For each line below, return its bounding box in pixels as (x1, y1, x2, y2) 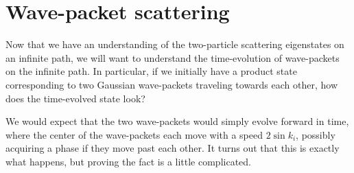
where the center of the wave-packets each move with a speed (5, 127, 263, 141)
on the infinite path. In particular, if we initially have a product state (5, 64, 297, 78)
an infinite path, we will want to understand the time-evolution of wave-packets (5, 50, 340, 65)
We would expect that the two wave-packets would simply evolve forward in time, (5, 114, 349, 128)
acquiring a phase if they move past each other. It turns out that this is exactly (5, 141, 340, 155)
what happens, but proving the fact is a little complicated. (5, 154, 251, 168)
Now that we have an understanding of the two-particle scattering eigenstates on (5, 37, 344, 51)
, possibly (296, 127, 335, 141)
